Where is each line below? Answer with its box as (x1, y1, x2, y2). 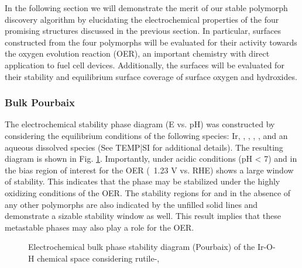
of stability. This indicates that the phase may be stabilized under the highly (5, 175, 280, 187)
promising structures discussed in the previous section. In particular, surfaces (5, 25, 281, 37)
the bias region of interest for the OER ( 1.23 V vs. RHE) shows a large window (5, 163, 294, 176)
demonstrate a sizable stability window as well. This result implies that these (5, 210, 281, 222)
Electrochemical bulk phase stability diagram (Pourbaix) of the (28, 241, 255, 253)
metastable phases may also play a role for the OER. (5, 221, 194, 233)
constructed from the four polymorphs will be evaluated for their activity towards (5, 36, 297, 48)
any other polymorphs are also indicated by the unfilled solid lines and (5, 198, 258, 210)
